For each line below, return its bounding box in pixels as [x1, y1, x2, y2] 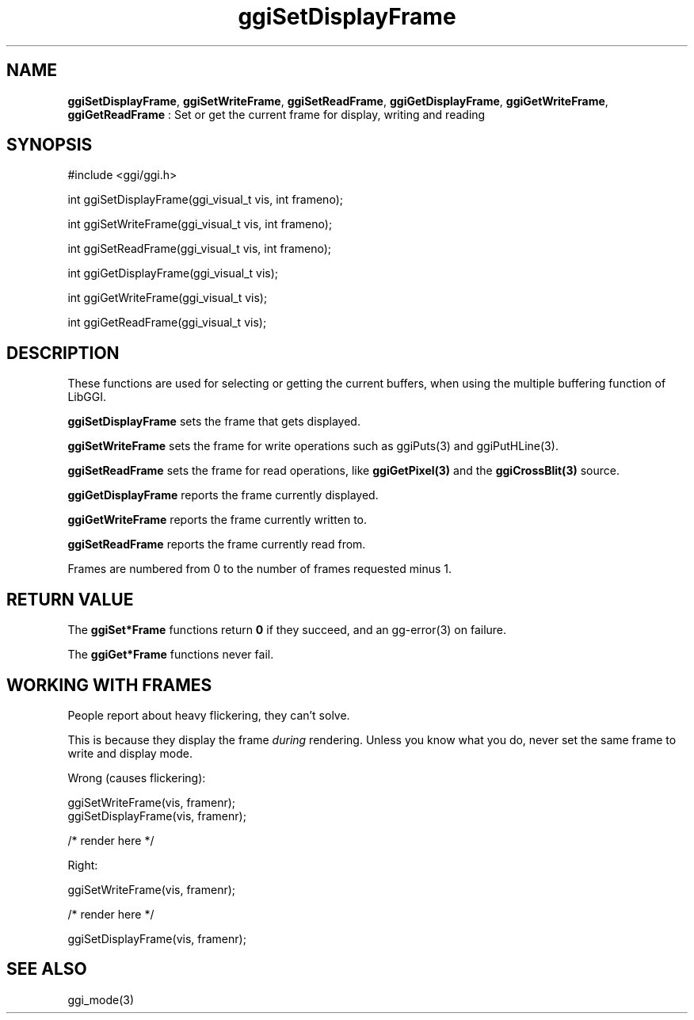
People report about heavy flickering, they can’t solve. [67, 708, 350, 722]
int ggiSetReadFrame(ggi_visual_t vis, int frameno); [67, 242, 332, 256]
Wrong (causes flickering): [67, 770, 206, 785]
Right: [67, 858, 98, 872]
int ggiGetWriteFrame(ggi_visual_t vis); [67, 291, 268, 305]
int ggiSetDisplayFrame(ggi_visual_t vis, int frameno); [67, 193, 343, 207]
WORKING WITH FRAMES [6, 674, 212, 695]
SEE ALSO [6, 959, 87, 980]
